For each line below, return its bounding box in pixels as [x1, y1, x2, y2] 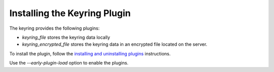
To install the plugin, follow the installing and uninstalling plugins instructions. [9, 50, 171, 56]
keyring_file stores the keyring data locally [22, 34, 110, 40]
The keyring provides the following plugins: [9, 25, 100, 31]
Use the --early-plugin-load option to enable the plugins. [9, 60, 129, 66]
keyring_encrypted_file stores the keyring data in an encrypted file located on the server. [22, 41, 208, 47]
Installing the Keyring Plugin [9, 8, 131, 19]
